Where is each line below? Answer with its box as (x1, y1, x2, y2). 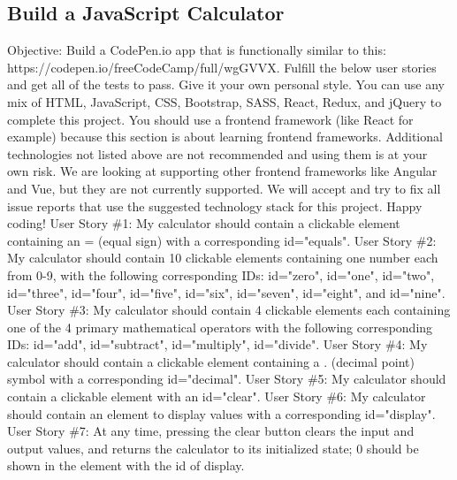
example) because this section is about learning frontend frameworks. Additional (7, 127, 443, 146)
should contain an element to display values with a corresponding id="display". (7, 404, 436, 423)
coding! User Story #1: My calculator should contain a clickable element (7, 214, 400, 232)
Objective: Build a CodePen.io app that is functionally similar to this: (7, 41, 386, 59)
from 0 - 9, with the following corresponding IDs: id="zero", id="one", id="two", (7, 265, 435, 284)
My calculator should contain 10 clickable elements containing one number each (7, 248, 438, 267)
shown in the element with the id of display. (7, 456, 245, 475)
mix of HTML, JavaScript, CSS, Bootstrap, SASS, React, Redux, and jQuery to (7, 92, 442, 110)
